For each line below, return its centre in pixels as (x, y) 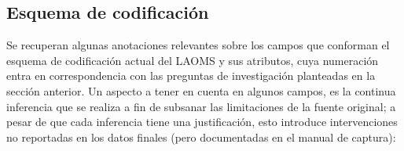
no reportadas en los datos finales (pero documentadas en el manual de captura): (201, 137)
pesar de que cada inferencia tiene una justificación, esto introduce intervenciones (202, 122)
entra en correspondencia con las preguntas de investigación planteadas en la (191, 75)
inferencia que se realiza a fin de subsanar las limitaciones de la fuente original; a (201, 106)
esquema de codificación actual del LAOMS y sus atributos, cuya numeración (193, 60)
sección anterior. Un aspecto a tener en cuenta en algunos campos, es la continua (201, 90)
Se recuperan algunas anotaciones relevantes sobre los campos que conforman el (198, 45)
